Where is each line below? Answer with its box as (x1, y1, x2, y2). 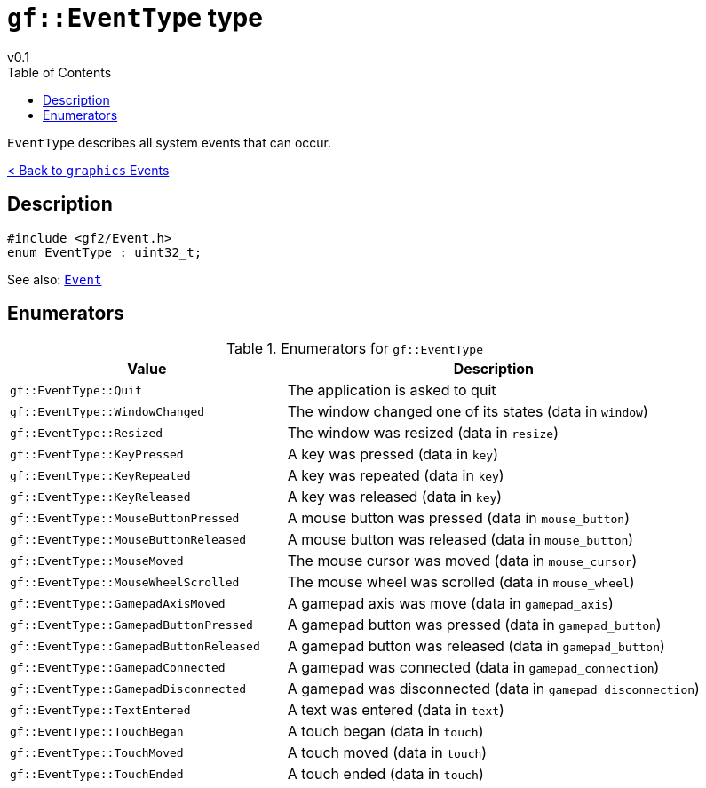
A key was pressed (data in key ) (287, 445, 499, 464)
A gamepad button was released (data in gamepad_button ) (287, 637, 665, 656)
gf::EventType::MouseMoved (10, 553, 184, 568)
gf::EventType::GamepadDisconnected (10, 681, 247, 696)
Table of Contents (7, 64, 112, 80)
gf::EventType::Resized (10, 426, 163, 440)
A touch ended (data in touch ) (287, 765, 484, 784)
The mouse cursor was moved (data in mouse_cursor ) (287, 552, 638, 570)
